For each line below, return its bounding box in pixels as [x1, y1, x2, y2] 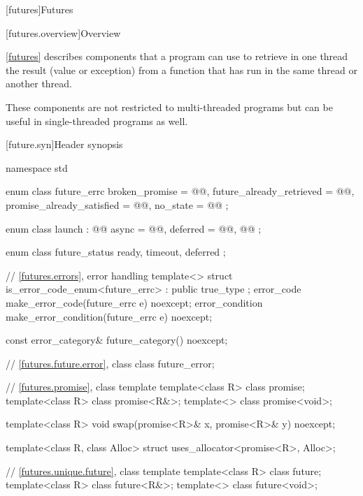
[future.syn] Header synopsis [6, 137, 123, 152]
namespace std [6, 160, 68, 175]
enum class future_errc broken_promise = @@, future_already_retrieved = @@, [6, 184, 355, 198]
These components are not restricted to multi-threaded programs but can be [6, 99, 333, 114]
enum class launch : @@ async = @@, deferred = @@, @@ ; [6, 221, 262, 235]
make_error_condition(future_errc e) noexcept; [6, 309, 213, 323]
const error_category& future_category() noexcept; [6, 333, 228, 347]
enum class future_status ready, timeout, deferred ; [6, 245, 226, 259]
